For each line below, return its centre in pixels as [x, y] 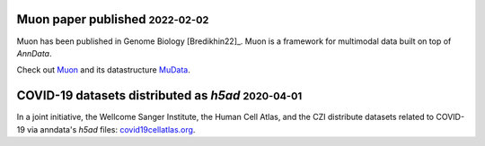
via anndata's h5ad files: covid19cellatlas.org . [111, 129]
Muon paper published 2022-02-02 [113, 19]
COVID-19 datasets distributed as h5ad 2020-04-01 [159, 95]
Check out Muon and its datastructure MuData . [103, 70]
